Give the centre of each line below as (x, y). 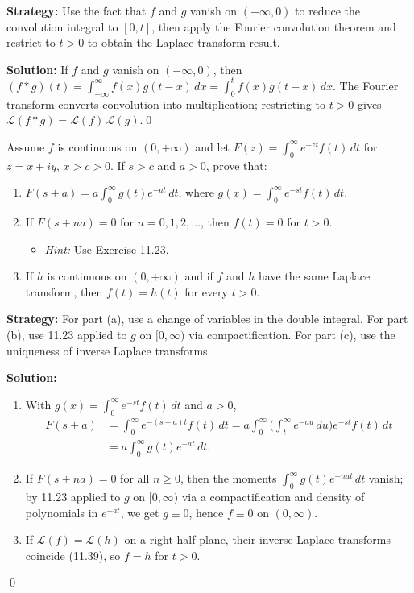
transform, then (64, 291)
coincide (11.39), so (73, 555)
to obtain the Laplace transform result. (184, 42)
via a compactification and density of (273, 497)
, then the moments (229, 478)
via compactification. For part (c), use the (292, 335)
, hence (206, 512)
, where (196, 192)
